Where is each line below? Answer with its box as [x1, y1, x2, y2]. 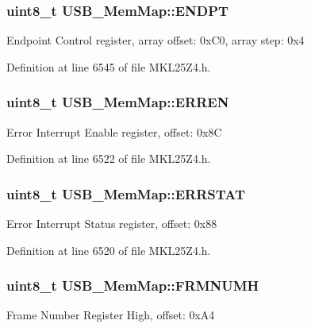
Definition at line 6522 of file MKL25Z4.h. [6, 150, 211, 167]
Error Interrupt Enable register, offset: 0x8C [6, 123, 222, 140]
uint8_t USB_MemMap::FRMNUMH [6, 276, 259, 295]
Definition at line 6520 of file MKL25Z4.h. [6, 241, 211, 258]
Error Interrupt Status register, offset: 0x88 [6, 215, 217, 232]
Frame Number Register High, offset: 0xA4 [6, 307, 215, 323]
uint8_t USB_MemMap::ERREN [6, 92, 229, 112]
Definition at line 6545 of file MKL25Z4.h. [6, 58, 211, 75]
